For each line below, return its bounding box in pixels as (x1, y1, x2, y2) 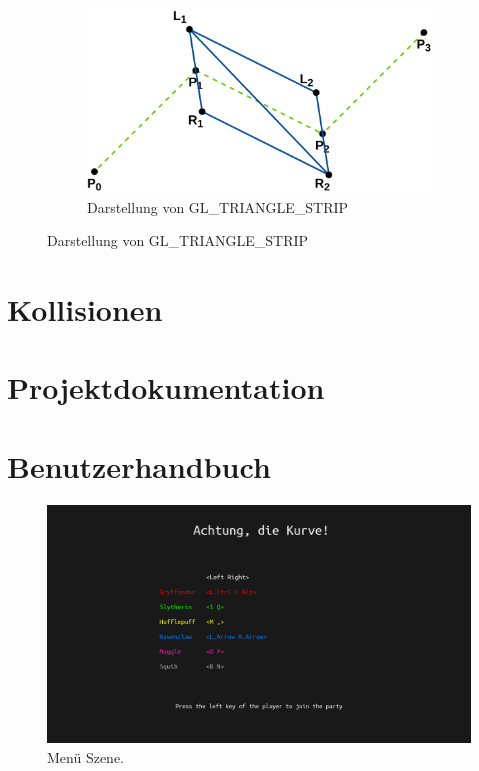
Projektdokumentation (7, 367, 325, 408)
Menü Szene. (47, 746, 124, 767)
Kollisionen (7, 289, 163, 330)
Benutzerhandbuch (7, 445, 271, 486)
